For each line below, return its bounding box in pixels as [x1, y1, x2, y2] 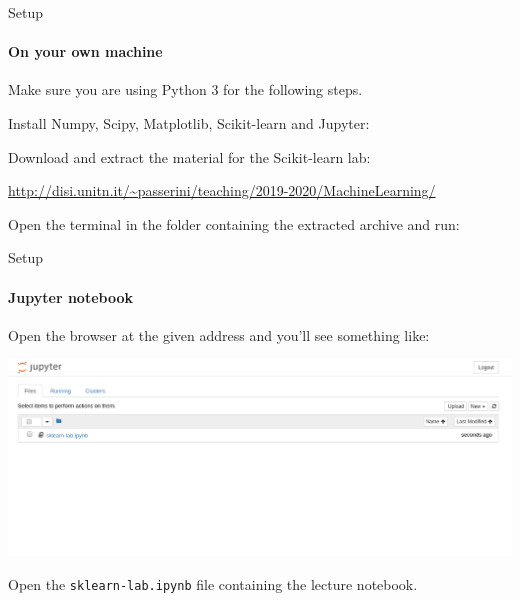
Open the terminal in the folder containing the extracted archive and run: [8, 213, 460, 234]
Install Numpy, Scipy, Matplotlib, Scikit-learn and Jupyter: [8, 112, 370, 133]
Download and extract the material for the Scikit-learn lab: [8, 146, 371, 167]
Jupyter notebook [8, 286, 133, 307]
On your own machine [8, 41, 163, 62]
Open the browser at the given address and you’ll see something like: [8, 324, 430, 345]
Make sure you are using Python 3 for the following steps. [8, 79, 363, 100]
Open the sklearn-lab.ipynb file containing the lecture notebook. [8, 574, 418, 595]
